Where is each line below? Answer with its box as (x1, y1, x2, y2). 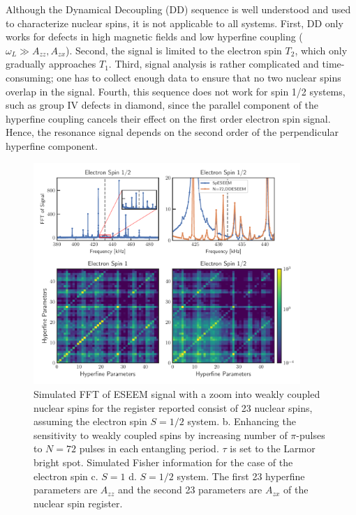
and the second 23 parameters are (117, 482, 262, 497)
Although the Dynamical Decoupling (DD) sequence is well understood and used (6, 2, 351, 16)
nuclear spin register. (34, 495, 123, 510)
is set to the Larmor (230, 441, 316, 456)
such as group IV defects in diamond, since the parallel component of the (6, 98, 318, 112)
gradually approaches (6, 56, 96, 71)
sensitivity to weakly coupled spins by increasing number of (34, 427, 288, 442)
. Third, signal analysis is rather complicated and (108, 56, 319, 71)
